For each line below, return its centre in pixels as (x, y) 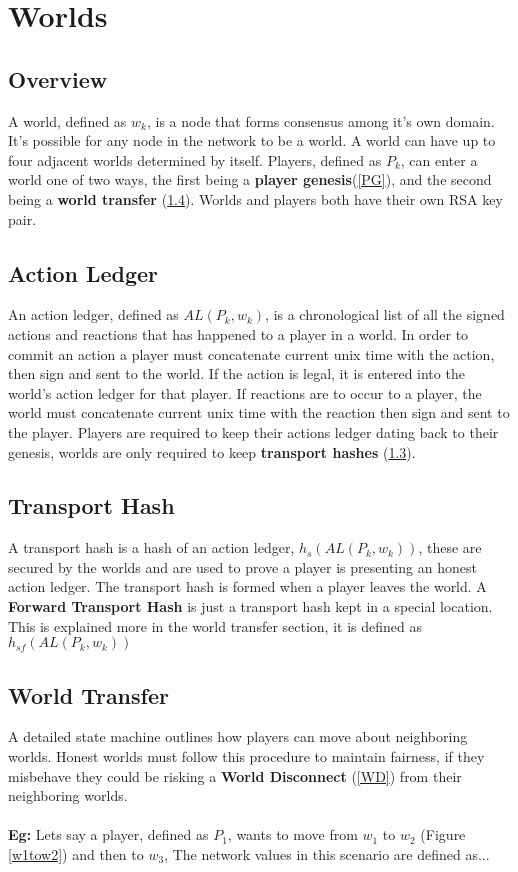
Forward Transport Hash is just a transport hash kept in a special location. (250, 606)
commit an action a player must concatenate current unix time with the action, (251, 353)
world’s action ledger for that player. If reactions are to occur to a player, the (245, 392)
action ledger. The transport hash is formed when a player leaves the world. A (247, 586)
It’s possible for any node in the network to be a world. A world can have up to (252, 140)
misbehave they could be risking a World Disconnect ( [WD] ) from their (235, 775)
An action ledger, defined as (93, 314)
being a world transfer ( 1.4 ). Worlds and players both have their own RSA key (255, 198)
